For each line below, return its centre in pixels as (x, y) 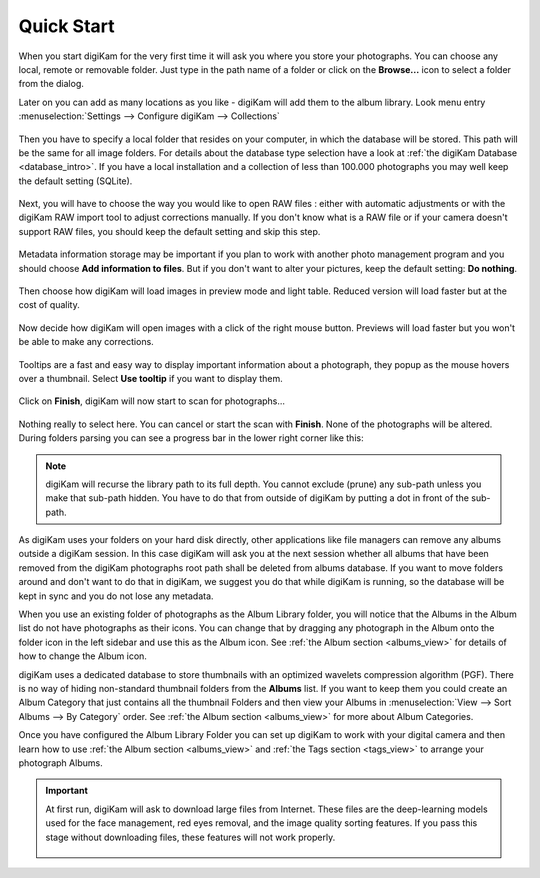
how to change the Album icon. (82, 656)
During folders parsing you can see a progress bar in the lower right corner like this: (191, 438)
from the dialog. (51, 84)
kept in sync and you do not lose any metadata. (116, 596)
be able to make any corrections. (86, 342)
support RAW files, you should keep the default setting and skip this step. (169, 231)
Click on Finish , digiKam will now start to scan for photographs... (151, 401)
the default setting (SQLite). (75, 181)
